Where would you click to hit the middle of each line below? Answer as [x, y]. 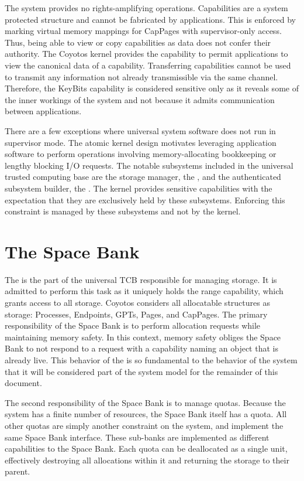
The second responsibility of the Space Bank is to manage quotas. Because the [145, 402]
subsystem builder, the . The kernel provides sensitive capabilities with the [139, 188]
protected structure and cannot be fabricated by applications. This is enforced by [150, 19]
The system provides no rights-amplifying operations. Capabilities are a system [146, 8]
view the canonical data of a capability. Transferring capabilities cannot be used [148, 65]
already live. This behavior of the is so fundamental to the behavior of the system [151, 359]
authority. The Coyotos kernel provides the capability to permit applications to [146, 54]
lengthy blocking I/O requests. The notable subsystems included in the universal [149, 165]
